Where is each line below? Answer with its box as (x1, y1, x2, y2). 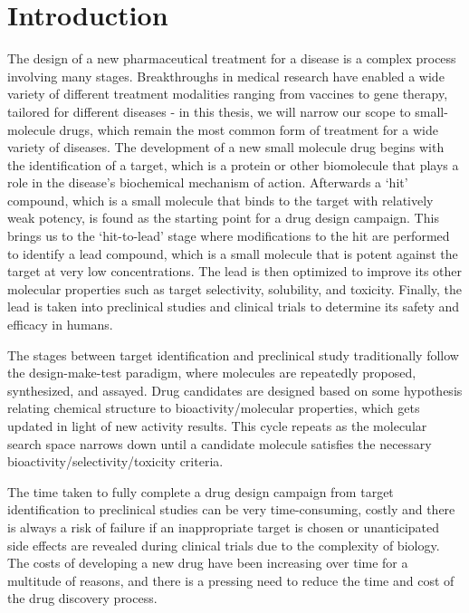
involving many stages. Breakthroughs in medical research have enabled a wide (7, 66, 445, 85)
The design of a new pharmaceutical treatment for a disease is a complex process (7, 49, 456, 68)
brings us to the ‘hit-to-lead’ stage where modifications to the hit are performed (7, 226, 450, 245)
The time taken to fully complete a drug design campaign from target (7, 482, 394, 501)
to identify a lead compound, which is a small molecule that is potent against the (7, 244, 458, 263)
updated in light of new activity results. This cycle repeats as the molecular (7, 417, 427, 435)
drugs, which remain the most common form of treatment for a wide (59, 120, 438, 139)
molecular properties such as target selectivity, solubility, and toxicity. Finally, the (7, 279, 463, 298)
